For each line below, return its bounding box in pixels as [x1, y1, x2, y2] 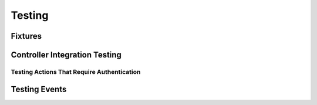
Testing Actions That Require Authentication [11, 67, 141, 76]
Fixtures [11, 31, 42, 41]
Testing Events [11, 84, 67, 94]
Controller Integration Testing [11, 50, 122, 60]
